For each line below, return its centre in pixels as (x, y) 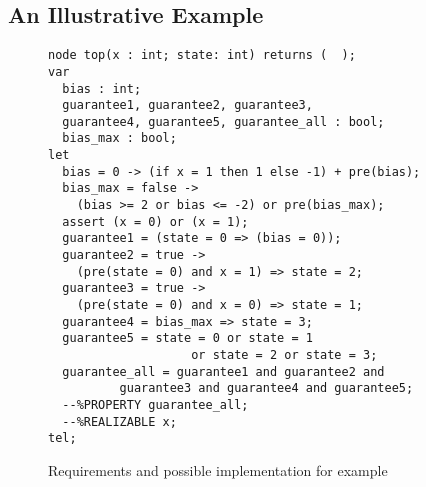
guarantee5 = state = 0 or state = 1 (187, 338)
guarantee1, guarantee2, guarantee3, (187, 105)
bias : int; (102, 88)
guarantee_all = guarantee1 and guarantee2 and (223, 371)
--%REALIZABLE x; (119, 421)
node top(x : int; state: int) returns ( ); (202, 55)
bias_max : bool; (119, 138)
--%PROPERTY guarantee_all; (155, 404)
